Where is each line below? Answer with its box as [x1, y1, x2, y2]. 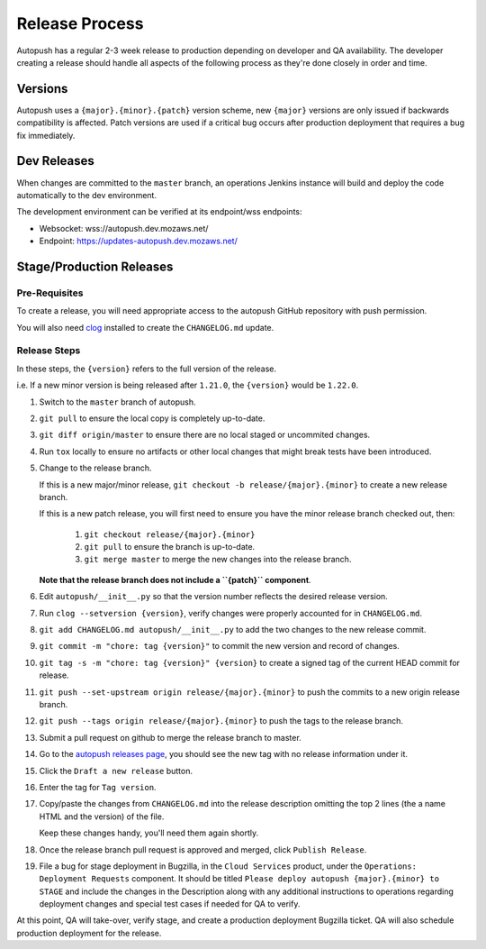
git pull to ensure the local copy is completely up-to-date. [39, 413, 265, 424]
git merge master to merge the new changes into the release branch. [84, 554, 352, 565]
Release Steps [16, 344, 81, 357]
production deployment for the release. [16, 927, 162, 938]
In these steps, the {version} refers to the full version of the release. [16, 363, 277, 374]
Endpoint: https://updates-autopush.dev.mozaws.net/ [39, 235, 238, 247]
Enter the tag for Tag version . [39, 781, 157, 792]
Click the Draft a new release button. [39, 765, 193, 776]
